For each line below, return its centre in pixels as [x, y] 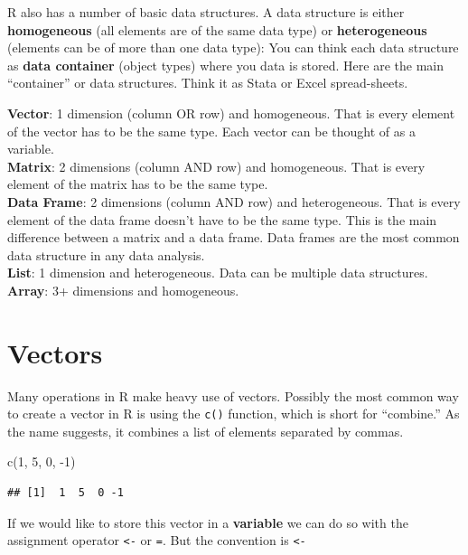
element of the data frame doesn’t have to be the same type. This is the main [222, 219]
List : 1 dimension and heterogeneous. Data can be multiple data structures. [218, 273]
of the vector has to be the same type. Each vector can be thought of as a [211, 131]
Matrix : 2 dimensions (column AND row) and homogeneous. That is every [216, 166]
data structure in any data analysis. [106, 254]
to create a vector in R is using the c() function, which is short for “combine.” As [234, 414]
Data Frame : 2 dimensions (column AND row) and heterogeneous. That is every [234, 201]
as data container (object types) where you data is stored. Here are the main [225, 65]
